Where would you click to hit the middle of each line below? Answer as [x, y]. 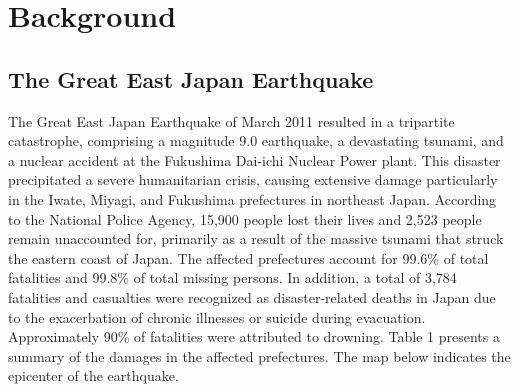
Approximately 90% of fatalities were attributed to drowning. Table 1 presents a [254, 336]
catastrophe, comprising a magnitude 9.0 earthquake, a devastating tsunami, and [256, 140]
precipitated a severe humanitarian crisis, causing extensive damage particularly [253, 179]
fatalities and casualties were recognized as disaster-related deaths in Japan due [252, 296]
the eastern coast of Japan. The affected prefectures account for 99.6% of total [248, 257]
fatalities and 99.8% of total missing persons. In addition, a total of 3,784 [232, 277]
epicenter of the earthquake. [93, 375]
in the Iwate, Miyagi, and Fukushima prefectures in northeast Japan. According [252, 198]
